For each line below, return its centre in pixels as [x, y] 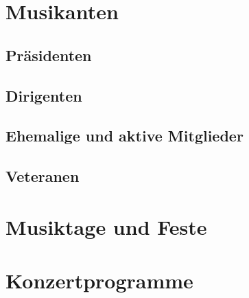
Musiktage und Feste [106, 226]
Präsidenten [49, 55]
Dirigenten [44, 95]
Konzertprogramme [99, 280]
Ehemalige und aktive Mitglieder [125, 136]
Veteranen [43, 176]
